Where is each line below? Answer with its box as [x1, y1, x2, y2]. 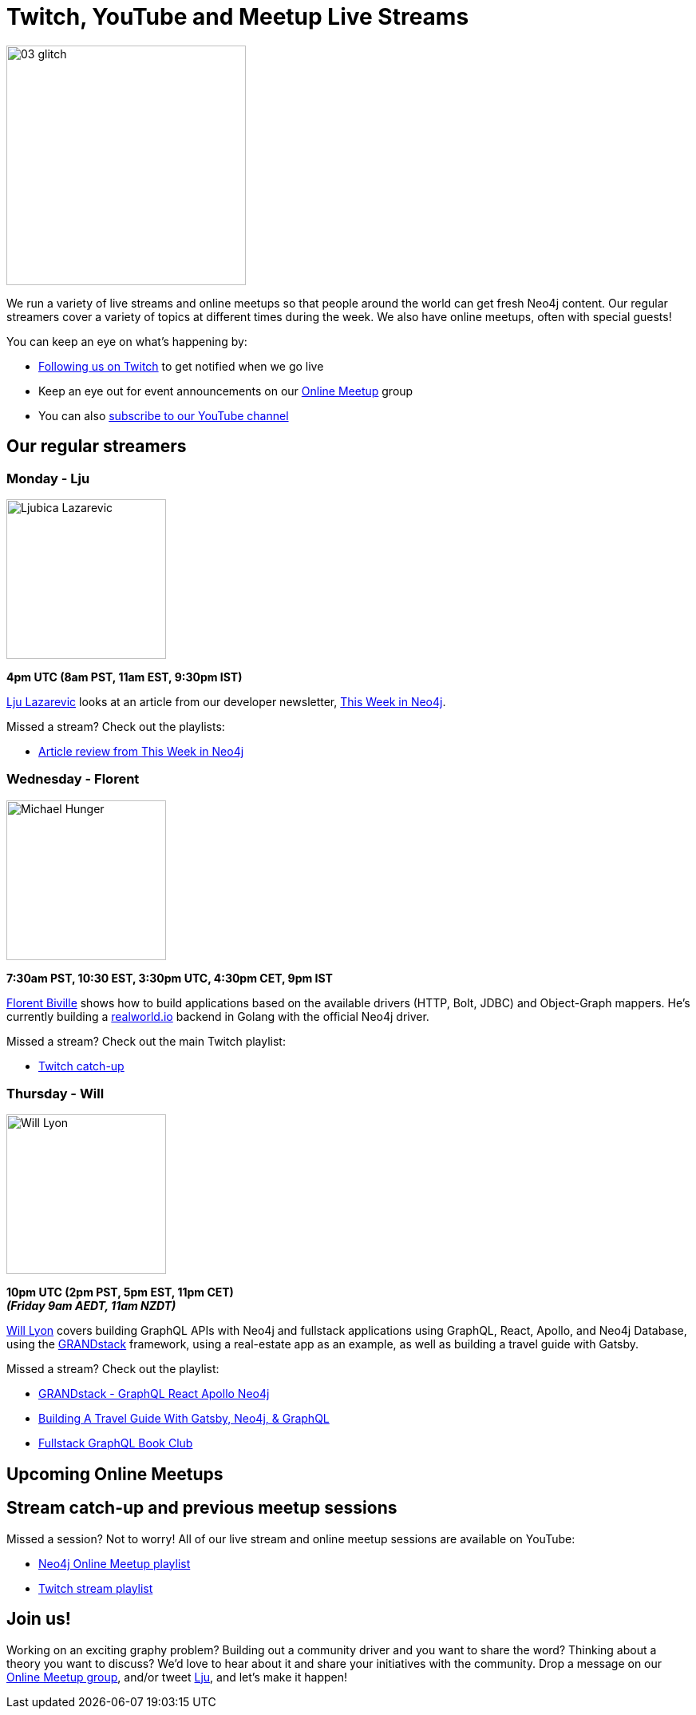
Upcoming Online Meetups [6, 1463, 223, 1484]
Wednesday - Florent [6, 771, 140, 788]
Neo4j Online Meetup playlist [38, 1556, 191, 1570]
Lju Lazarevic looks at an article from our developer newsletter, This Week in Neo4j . [6, 694, 446, 709]
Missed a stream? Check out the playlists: [6, 719, 225, 733]
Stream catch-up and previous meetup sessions [6, 1498, 397, 1518]
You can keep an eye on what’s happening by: [6, 334, 247, 348]
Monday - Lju [6, 470, 90, 486]
